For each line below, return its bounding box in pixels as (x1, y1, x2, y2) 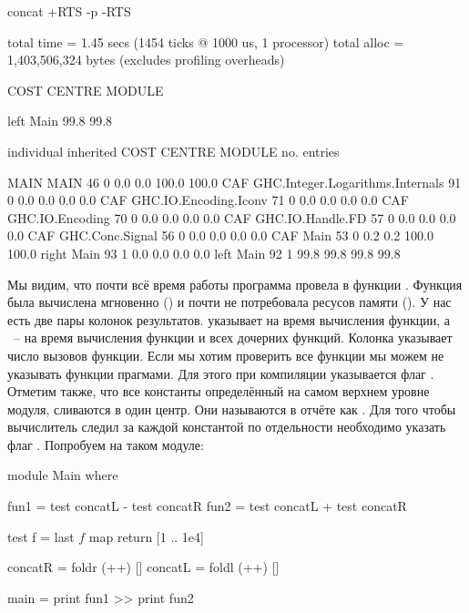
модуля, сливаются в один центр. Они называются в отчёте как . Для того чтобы (7, 399, 456, 418)
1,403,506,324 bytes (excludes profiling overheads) (7, 50, 285, 69)
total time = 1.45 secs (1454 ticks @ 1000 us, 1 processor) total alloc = (7, 32, 404, 51)
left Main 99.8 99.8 (7, 111, 113, 130)
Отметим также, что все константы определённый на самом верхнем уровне (7, 382, 430, 401)
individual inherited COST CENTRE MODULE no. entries (7, 141, 340, 160)
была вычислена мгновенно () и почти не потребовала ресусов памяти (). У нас (7, 292, 452, 312)
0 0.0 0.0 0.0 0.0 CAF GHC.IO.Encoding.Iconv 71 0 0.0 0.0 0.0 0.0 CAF (7, 190, 409, 209)
